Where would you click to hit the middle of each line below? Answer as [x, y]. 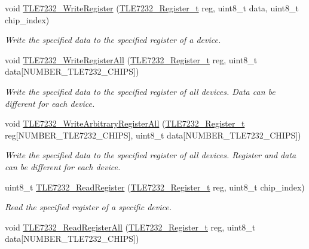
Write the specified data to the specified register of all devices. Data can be [140, 91]
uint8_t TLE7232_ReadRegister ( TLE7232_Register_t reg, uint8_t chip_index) [155, 187]
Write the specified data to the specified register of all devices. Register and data [151, 155]
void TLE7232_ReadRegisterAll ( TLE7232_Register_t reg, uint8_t [130, 227]
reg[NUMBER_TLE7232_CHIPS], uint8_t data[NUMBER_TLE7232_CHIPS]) [153, 135]
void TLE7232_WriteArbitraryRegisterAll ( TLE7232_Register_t [125, 123]
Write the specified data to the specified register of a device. [113, 40]
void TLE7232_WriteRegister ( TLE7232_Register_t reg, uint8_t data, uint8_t [152, 8]
